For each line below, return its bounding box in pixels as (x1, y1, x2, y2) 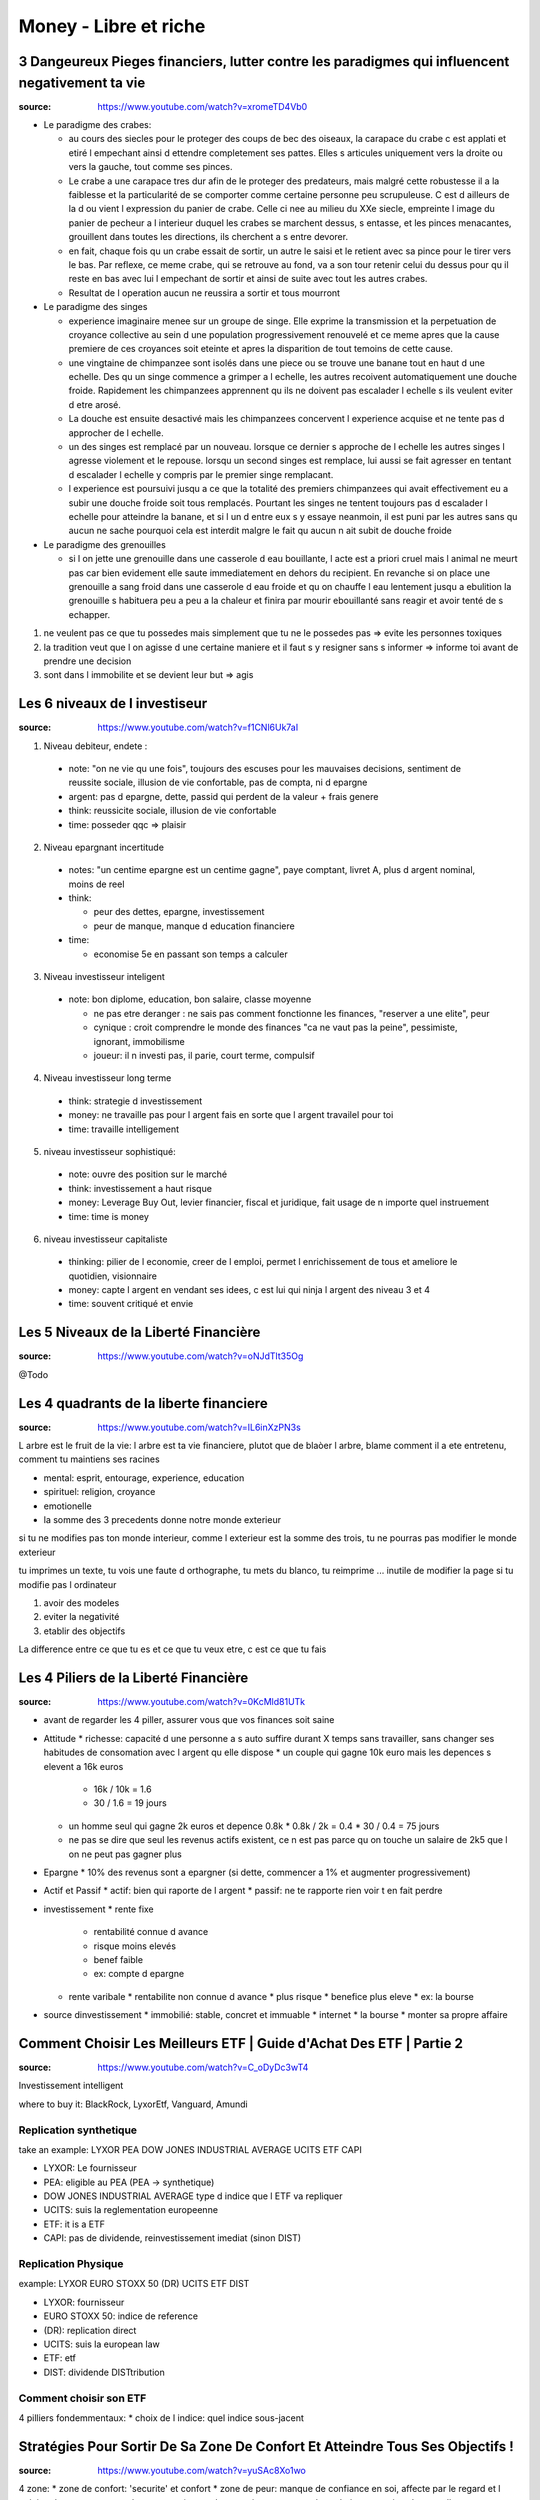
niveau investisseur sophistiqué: (43, 1145, 177, 1157)
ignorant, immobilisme (93, 1035, 185, 1047)
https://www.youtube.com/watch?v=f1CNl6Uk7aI (97, 721, 299, 734)
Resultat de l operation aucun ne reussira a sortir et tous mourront (68, 286, 340, 299)
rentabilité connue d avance (93, 1926, 209, 1938)
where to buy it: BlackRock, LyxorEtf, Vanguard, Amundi (18, 2098, 249, 2110)
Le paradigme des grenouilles (43, 538, 167, 550)
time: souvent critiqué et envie (68, 1298, 194, 1310)
